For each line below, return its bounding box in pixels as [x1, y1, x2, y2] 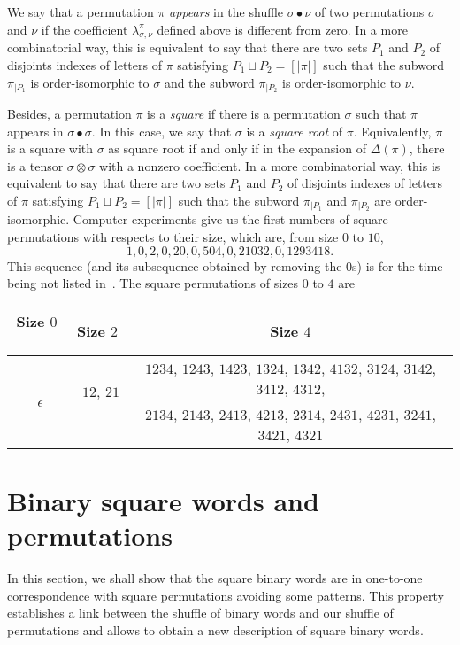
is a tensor [7, 156, 64, 175]
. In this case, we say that [91, 121, 232, 140]
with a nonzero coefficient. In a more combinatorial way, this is [99, 156, 441, 175]
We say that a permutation [7, 3, 154, 20]
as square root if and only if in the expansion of [108, 139, 366, 158]
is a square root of [246, 121, 343, 140]
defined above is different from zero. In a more [157, 19, 408, 38]
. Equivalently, [353, 121, 432, 140]
